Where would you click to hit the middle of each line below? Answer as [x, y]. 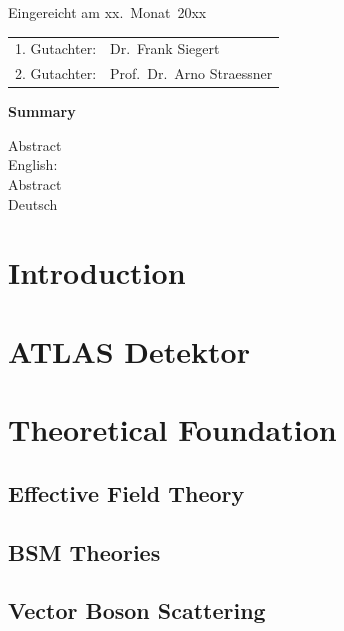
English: [33, 164]
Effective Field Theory [126, 492]
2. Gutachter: [56, 73]
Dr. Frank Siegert [165, 48]
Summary [42, 111]
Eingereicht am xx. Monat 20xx [107, 12]
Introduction [97, 272]
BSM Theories [84, 551]
